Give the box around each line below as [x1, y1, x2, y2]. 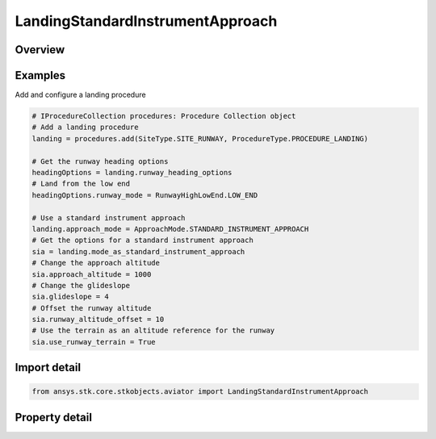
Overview [15, 43, 65, 56]
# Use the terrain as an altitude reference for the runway [31, 326, 275, 335]
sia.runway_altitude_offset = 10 [31, 315, 165, 324]
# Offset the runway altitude [31, 303, 152, 312]
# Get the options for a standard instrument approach [31, 236, 254, 245]
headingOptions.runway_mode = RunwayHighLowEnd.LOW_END [31, 190, 258, 199]
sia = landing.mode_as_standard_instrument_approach [31, 247, 245, 256]
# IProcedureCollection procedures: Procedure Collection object [31, 111, 296, 121]
